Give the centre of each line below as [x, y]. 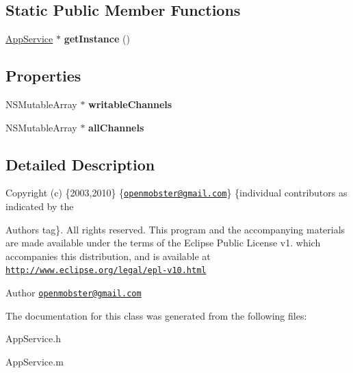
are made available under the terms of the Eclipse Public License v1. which [163, 243]
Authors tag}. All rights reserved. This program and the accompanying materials [175, 229]
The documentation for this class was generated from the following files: [156, 315]
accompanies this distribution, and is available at [108, 256]
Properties [43, 76]
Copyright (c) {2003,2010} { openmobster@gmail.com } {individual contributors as [176, 193]
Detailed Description [80, 164]
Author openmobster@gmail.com [74, 293]
